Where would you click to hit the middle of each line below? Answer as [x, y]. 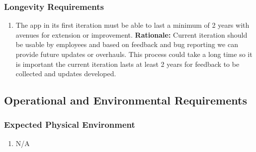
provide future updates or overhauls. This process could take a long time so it [134, 54]
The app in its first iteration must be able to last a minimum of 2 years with [132, 25]
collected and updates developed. [66, 74]
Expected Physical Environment [70, 125]
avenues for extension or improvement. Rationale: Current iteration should [131, 34]
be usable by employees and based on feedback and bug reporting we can [127, 44]
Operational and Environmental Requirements [126, 100]
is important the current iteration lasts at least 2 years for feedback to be [128, 64]
